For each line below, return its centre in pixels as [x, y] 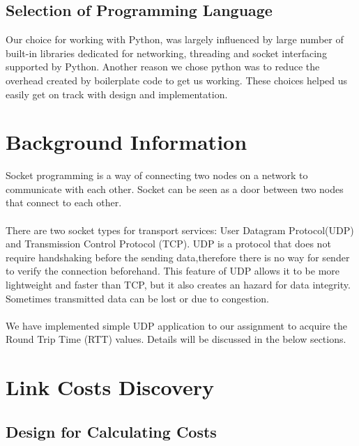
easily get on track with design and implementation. [117, 94]
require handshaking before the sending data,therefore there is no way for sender [178, 257]
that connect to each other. [64, 202]
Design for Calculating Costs [111, 431]
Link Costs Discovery [110, 387]
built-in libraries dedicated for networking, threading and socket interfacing [166, 53]
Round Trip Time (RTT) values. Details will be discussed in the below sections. [176, 339]
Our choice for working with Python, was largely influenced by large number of [175, 39]
